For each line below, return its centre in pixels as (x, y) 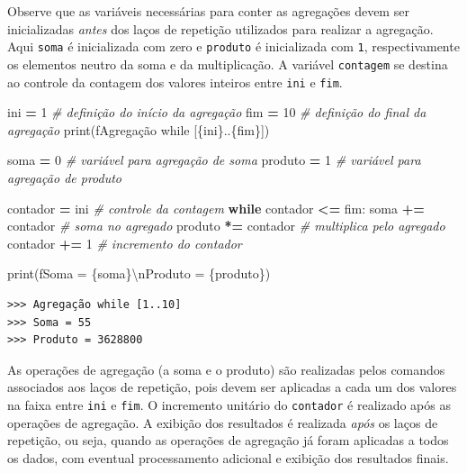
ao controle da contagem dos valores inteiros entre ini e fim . (175, 82)
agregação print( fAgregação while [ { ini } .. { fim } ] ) (139, 129)
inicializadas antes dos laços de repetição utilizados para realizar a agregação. (220, 28)
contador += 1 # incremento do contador (125, 243)
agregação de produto (65, 177)
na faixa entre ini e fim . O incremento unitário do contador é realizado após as (229, 404)
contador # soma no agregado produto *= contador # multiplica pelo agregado (226, 226)
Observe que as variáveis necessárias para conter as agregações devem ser (208, 11)
